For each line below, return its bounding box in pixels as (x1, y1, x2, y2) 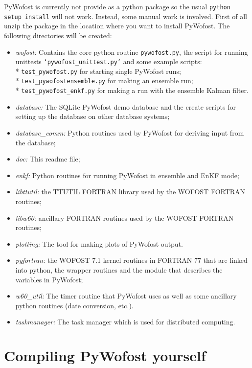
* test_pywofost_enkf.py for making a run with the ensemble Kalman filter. (15, 85, 249, 95)
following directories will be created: (4, 30, 112, 40)
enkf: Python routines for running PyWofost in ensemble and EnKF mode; (15, 170, 239, 180)
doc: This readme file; (15, 154, 80, 164)
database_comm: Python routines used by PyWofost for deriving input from (15, 127, 244, 138)
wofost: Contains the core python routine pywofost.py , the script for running (15, 46, 248, 57)
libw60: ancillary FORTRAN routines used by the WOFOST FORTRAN (15, 212, 234, 223)
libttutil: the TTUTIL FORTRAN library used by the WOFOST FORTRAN (15, 186, 246, 197)
